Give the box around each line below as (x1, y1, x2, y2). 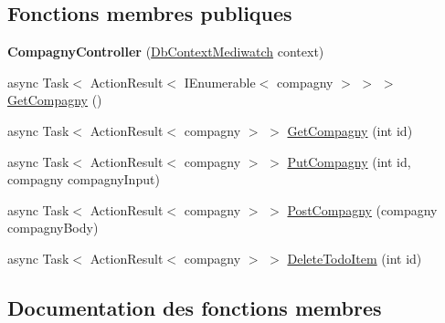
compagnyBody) (7, 218, 99, 237)
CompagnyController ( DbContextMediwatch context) (7, 42, 324, 61)
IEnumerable (184, 72, 256, 91)
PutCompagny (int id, (287, 151, 411, 171)
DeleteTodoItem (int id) (287, 248, 422, 267)
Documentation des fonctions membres (7, 293, 382, 321)
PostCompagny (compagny (287, 200, 438, 219)
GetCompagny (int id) (287, 120, 413, 140)
